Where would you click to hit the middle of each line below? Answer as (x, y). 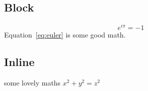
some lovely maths (32, 83)
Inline (19, 62)
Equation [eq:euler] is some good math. (65, 35)
